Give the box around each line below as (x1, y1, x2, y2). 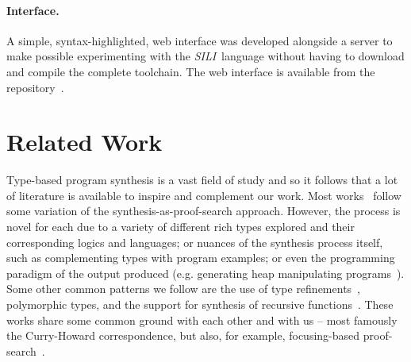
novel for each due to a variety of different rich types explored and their (6, 218, 355, 235)
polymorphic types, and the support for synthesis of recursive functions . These (6, 296, 394, 313)
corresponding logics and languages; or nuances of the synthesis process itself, (6, 233, 383, 250)
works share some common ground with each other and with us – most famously (6, 311, 398, 328)
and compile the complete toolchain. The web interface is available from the (6, 63, 375, 79)
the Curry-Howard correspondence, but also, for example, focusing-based (6, 327, 360, 344)
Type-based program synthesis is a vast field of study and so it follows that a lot (6, 171, 398, 188)
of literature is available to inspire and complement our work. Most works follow (6, 187, 401, 203)
